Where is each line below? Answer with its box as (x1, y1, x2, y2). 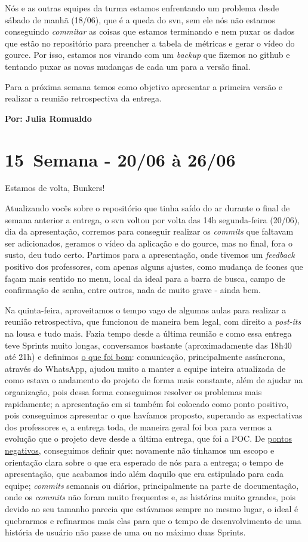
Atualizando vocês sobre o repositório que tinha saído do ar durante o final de (5, 202, 290, 214)
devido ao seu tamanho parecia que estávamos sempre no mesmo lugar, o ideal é (5, 502, 298, 515)
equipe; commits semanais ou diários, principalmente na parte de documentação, (5, 479, 299, 491)
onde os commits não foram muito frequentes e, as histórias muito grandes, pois (5, 491, 296, 503)
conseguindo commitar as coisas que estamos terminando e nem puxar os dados (5, 25, 295, 38)
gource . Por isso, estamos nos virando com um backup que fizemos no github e (5, 48, 290, 61)
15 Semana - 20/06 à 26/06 (5, 147, 236, 171)
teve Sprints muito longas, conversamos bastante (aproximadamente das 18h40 (5, 338, 292, 351)
